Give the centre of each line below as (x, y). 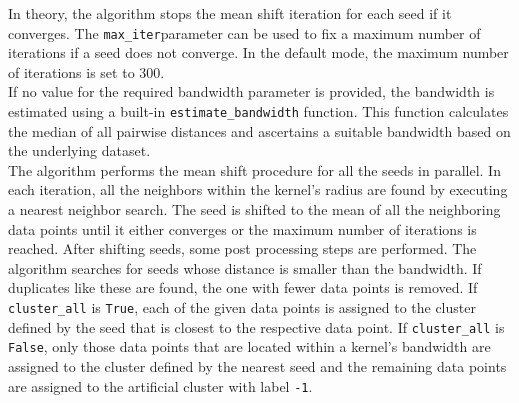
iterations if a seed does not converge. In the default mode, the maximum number (258, 52)
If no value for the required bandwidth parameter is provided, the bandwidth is (251, 91)
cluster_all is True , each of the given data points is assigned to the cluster (242, 307)
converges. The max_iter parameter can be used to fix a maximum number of (244, 32)
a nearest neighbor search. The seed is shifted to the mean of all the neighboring (254, 209)
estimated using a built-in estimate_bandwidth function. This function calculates (258, 111)
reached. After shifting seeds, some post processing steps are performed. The (242, 248)
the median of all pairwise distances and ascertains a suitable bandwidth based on (259, 130)
